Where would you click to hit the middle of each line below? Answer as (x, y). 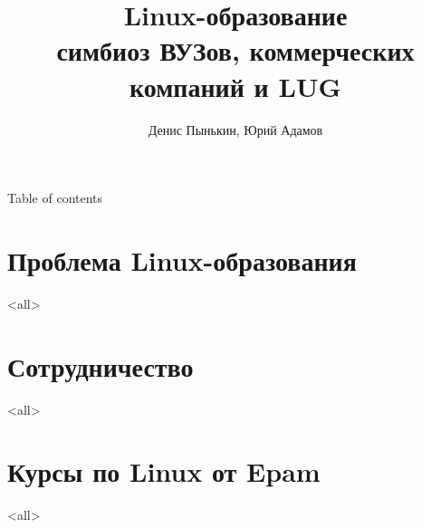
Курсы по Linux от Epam (164, 471)
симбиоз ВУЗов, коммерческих (235, 50)
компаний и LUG (235, 86)
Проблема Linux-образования (182, 259)
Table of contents (55, 198)
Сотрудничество (101, 365)
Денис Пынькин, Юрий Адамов (235, 129)
